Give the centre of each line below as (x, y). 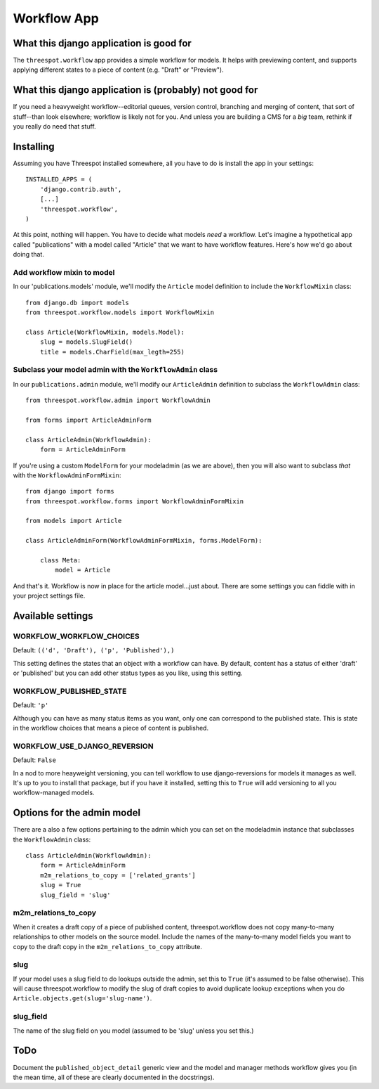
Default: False (34, 760)
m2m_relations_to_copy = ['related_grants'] (118, 875)
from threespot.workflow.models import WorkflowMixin (120, 312)
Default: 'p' (31, 705)
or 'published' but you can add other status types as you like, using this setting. (128, 673)
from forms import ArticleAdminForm (88, 420)
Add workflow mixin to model (64, 272)
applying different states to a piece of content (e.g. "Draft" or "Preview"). (118, 70)
